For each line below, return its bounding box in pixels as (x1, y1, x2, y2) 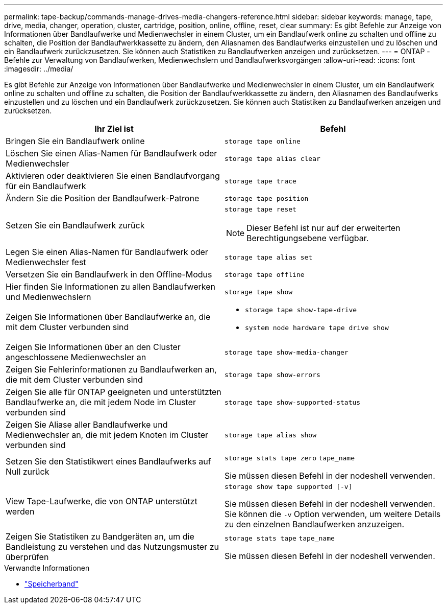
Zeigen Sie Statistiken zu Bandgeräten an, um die (6, 531, 194, 542)
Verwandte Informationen (4, 564, 90, 572)
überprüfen (6, 552, 49, 562)
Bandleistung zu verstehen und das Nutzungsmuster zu (6, 542, 219, 552)
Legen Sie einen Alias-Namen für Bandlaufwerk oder (6, 247, 208, 257)
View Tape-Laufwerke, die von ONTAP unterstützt (6, 496, 197, 506)
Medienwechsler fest (6, 257, 86, 267)
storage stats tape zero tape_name (225, 454, 355, 462)
